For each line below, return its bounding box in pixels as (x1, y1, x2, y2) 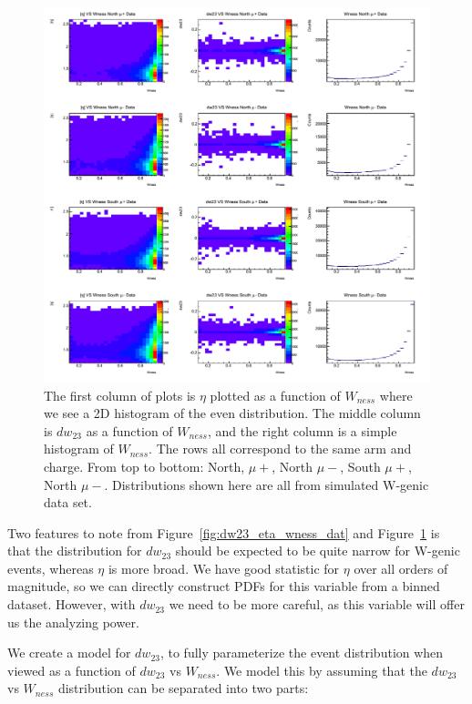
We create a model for (7, 643, 131, 662)
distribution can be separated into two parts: (57, 678, 309, 698)
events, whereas (7, 558, 94, 577)
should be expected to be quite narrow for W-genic (175, 541, 460, 560)
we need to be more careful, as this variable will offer (169, 595, 465, 614)
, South (340, 456, 381, 475)
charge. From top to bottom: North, (44, 456, 245, 475)
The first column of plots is (44, 385, 196, 404)
